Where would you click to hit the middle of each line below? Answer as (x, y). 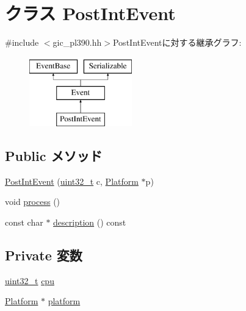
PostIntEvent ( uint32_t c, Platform (72, 181)
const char (24, 222)
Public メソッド (54, 156)
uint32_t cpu (30, 280)
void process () (33, 202)
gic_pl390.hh (77, 42)
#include (22, 42)
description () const (90, 222)
